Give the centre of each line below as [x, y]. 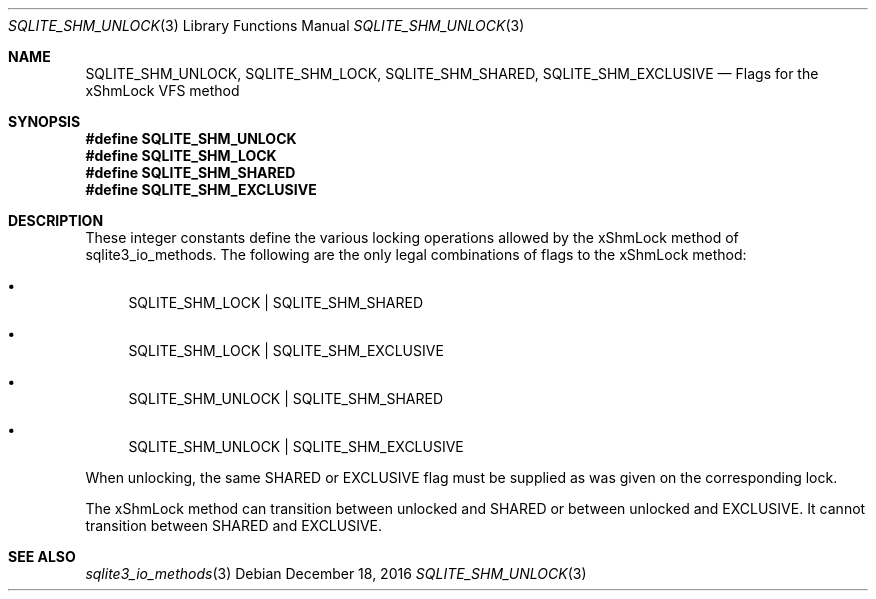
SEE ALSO [42, 556]
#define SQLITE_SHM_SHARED [190, 172]
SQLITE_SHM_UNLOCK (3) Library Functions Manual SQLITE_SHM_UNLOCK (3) [266, 25]
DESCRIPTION [56, 220]
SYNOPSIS [44, 121]
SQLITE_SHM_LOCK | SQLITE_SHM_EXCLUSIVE [286, 350]
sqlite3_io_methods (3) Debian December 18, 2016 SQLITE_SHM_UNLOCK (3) [336, 573]
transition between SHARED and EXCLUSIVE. [234, 525]
